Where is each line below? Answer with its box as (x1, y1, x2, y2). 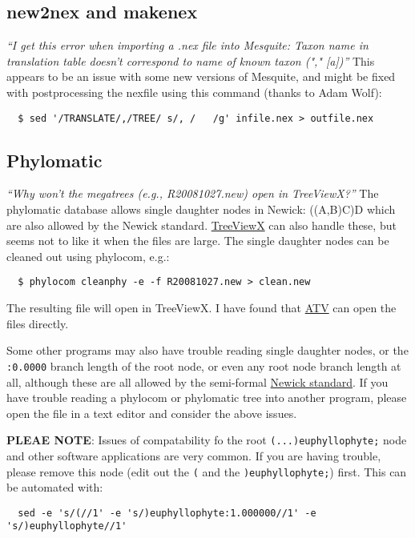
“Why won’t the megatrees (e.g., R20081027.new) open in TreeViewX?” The (6, 185, 379, 202)
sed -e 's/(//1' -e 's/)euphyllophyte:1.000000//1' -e (18, 507, 316, 519)
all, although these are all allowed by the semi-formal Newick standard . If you (6, 373, 389, 390)
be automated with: (6, 479, 103, 496)
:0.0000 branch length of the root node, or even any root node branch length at (6, 357, 401, 374)
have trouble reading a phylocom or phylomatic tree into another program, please (6, 389, 407, 406)
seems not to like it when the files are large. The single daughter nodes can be (6, 232, 389, 249)
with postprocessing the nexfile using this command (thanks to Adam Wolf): (6, 83, 382, 100)
